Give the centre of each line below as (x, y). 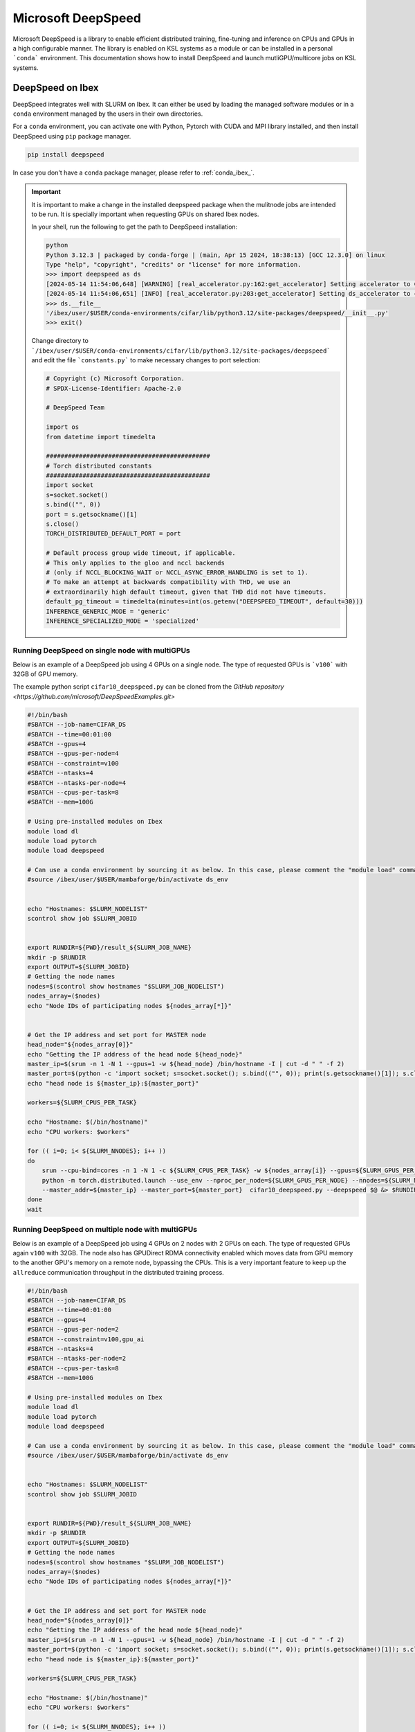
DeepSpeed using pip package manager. (72, 136)
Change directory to (60, 341)
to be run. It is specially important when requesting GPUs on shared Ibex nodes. (145, 214)
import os (63, 427)
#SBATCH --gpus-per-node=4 (73, 754)
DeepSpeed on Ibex (56, 88)
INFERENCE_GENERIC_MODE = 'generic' (108, 611)
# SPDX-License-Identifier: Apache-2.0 (113, 388)
